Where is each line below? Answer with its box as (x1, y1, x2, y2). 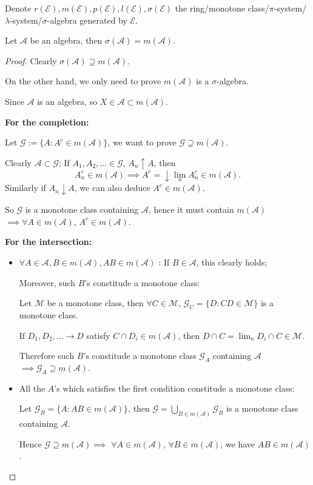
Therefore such (19, 349, 75, 362)
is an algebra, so (37, 95, 98, 107)
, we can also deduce (74, 181, 150, 194)
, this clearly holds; (196, 255, 268, 268)
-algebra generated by (47, 13, 127, 26)
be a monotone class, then (47, 296, 144, 309)
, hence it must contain (148, 203, 234, 216)
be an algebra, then (30, 34, 103, 47)
